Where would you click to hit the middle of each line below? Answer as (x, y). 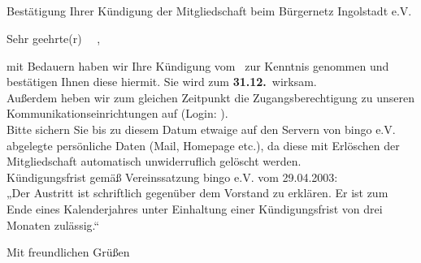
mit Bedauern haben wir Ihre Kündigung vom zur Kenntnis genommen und (198, 65)
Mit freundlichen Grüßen (68, 252)
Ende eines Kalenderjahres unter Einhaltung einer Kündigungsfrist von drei (195, 208)
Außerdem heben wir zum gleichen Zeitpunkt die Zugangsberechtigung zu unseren (210, 97)
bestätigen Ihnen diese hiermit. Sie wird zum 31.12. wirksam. (162, 82)
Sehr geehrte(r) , (54, 38)
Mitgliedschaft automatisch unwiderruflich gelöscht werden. (154, 161)
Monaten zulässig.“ (53, 224)
